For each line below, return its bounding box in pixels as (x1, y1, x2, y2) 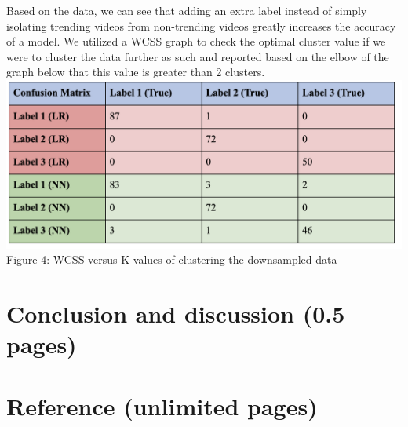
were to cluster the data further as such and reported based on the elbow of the (6, 48, 389, 64)
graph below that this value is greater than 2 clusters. (6, 64, 265, 80)
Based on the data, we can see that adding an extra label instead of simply (6, 2, 367, 18)
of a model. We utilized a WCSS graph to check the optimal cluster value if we (6, 33, 386, 49)
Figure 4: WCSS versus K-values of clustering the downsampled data (6, 251, 337, 268)
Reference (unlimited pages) (6, 389, 318, 422)
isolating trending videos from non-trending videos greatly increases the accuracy (6, 17, 396, 34)
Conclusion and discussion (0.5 (6, 297, 345, 329)
